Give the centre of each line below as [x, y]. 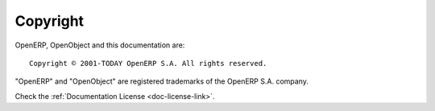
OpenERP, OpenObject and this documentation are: [100, 45]
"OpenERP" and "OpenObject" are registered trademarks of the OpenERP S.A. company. [162, 81]
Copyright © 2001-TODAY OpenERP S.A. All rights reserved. [148, 63]
